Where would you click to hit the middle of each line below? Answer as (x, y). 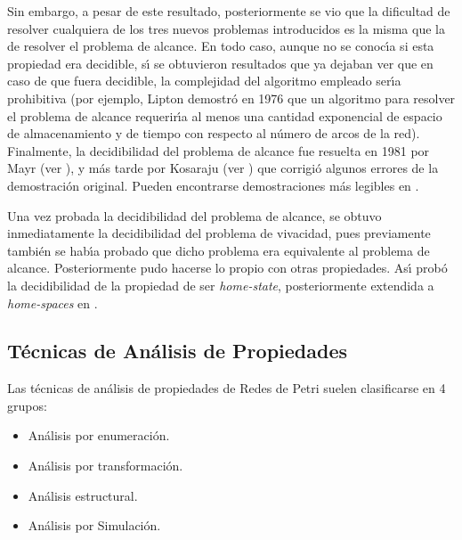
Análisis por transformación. (105, 466)
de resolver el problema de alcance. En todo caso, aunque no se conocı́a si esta (221, 46)
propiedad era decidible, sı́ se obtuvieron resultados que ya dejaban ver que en (220, 63)
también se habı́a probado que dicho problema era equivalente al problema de (219, 250)
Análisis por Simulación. (94, 525)
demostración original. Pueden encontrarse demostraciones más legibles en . (213, 185)
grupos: (27, 405)
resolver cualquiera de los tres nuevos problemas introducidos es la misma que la (226, 28)
